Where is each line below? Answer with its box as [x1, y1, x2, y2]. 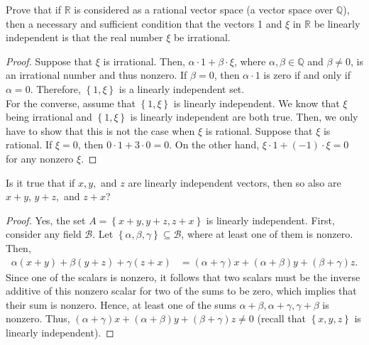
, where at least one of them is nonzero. [181, 226, 353, 241]
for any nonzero [6, 150, 74, 165]
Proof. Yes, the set [6, 212, 86, 227]
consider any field [6, 226, 82, 241]
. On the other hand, [169, 137, 260, 152]
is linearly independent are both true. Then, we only [130, 109, 358, 124]
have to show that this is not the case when [6, 123, 195, 138]
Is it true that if [6, 175, 75, 190]
